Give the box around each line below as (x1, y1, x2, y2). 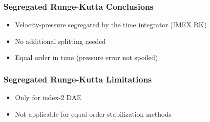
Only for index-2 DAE (15, 92, 82, 102)
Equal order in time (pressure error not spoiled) (15, 52, 158, 62)
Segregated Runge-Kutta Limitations (3, 73, 152, 85)
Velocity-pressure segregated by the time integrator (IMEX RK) (15, 20, 207, 30)
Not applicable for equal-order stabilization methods (15, 108, 171, 119)
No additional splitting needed (15, 36, 106, 46)
